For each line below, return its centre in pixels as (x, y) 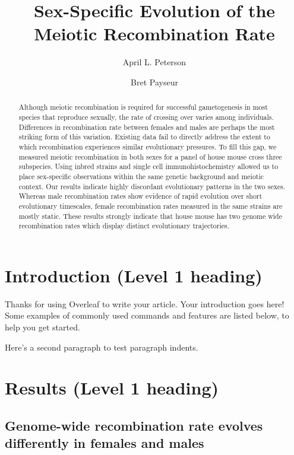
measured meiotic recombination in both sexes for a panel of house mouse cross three (150, 156)
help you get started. (42, 327)
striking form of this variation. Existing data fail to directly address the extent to (144, 137)
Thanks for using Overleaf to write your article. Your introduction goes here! (145, 303)
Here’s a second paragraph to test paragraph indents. (102, 347)
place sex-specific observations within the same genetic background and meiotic (141, 176)
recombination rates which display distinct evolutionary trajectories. (124, 226)
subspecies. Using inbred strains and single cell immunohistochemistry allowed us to (148, 166)
